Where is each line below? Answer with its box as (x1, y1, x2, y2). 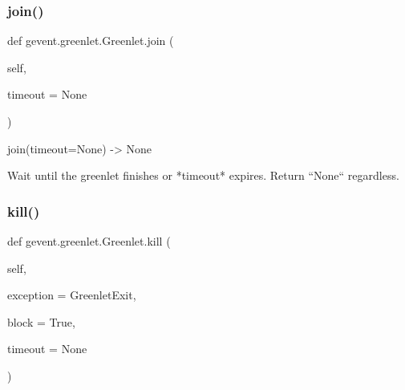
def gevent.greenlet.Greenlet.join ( (7, 32, 174, 49)
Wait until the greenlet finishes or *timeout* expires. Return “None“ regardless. (7, 167, 399, 184)
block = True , (7, 313, 75, 330)
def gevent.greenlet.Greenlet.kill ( (7, 233, 171, 249)
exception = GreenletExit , (7, 286, 136, 303)
